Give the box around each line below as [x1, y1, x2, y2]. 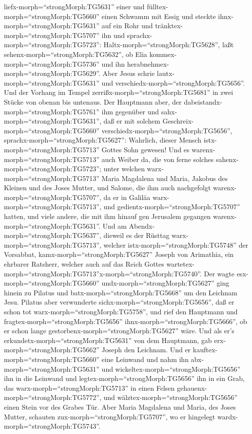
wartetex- [166, 259, 195, 269]
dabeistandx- [184, 96, 222, 107]
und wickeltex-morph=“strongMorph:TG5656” [101, 363, 241, 374]
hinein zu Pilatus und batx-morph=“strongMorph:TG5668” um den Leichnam [4, 287, 237, 297]
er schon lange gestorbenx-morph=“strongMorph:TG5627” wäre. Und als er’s [4, 325, 234, 336]
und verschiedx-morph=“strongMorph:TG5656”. [101, 77, 245, 88]
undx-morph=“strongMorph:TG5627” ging [101, 278, 230, 288]
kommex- [149, 49, 177, 59]
